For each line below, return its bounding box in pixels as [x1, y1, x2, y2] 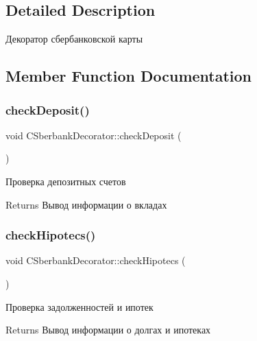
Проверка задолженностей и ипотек [5, 299, 154, 314]
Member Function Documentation [5, 65, 252, 86]
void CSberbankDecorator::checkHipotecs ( [5, 253, 186, 268]
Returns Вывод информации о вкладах [5, 197, 167, 211]
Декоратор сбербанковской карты [5, 32, 143, 46]
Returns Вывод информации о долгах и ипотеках [5, 322, 211, 337]
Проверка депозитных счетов [5, 174, 126, 188]
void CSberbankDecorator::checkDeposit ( [5, 128, 182, 142]
